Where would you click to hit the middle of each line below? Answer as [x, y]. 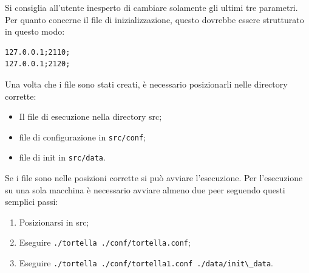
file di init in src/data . [62, 157]
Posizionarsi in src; [54, 222]
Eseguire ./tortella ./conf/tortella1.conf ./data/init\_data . [146, 263]
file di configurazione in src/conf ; [83, 136]
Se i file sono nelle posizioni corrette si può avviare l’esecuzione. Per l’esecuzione [154, 178]
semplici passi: [32, 202]
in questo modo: [35, 31]
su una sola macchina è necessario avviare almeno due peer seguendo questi [145, 189]
